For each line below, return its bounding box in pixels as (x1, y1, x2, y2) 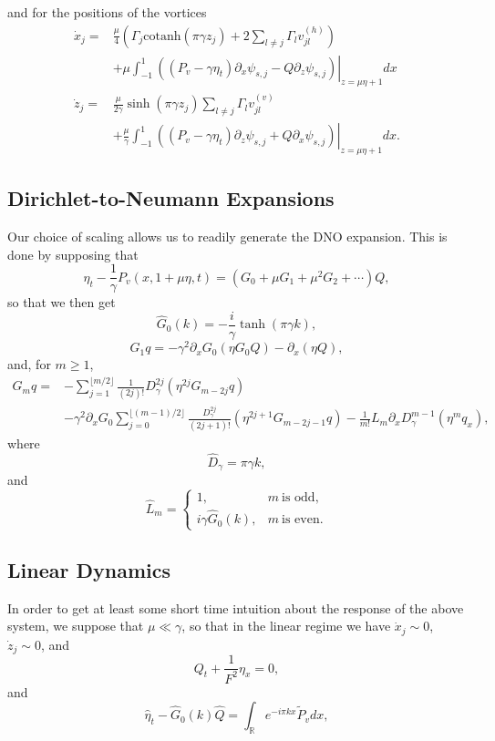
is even (282, 513, 320, 527)
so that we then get (7, 293, 116, 312)
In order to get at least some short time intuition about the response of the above (7, 598, 464, 617)
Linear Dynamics (7, 555, 170, 583)
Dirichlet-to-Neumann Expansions (7, 184, 335, 212)
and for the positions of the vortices (7, 3, 207, 21)
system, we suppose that (7, 616, 144, 635)
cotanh (143, 29, 181, 43)
